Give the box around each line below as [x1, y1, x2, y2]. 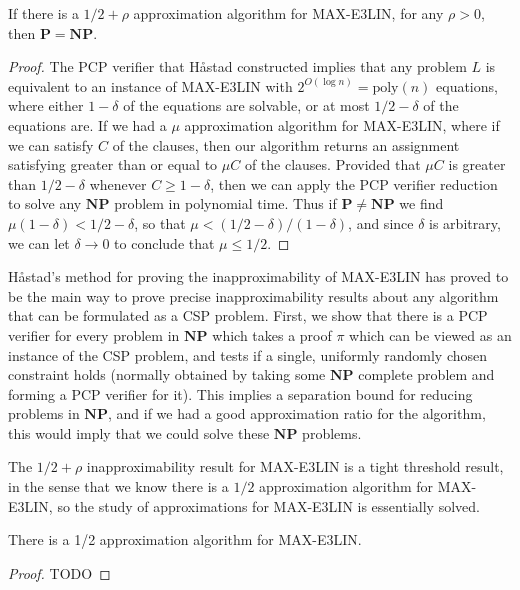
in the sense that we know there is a [8, 476, 229, 497]
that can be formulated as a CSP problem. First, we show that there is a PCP [8, 305, 488, 326]
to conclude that [114, 232, 215, 253]
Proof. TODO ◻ [8, 562, 111, 583]
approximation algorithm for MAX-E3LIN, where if [184, 114, 500, 135]
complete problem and [358, 364, 495, 385]
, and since [348, 212, 414, 233]
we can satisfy [8, 134, 94, 155]
